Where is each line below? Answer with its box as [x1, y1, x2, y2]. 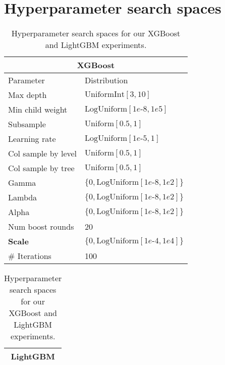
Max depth [8, 89, 47, 101]
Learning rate [8, 133, 56, 145]
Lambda [8, 191, 37, 203]
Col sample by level [8, 147, 77, 160]
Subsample [8, 118, 46, 130]
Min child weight [8, 103, 68, 116]
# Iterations [8, 250, 51, 262]
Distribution [85, 74, 128, 86]
